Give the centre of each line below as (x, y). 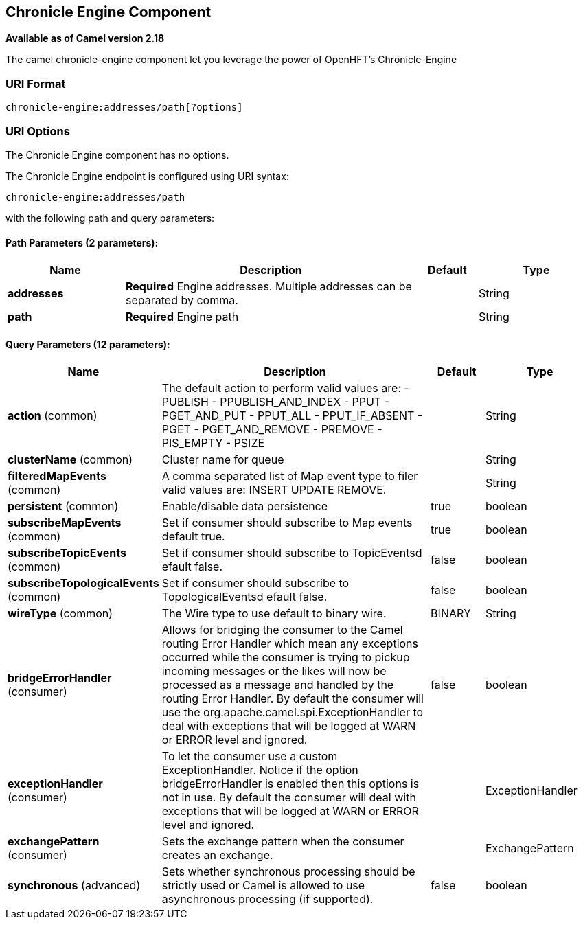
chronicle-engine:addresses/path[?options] (124, 107)
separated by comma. (182, 300)
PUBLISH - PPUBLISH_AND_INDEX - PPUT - (276, 402)
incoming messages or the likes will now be (274, 671)
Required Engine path (182, 317)
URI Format (36, 83)
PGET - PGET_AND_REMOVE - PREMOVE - (272, 430)
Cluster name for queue (223, 460)
